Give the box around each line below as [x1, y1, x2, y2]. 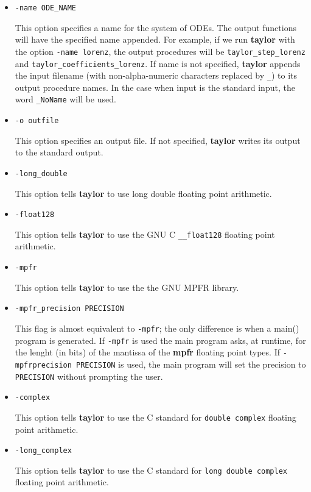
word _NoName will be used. [15, 93, 116, 105]
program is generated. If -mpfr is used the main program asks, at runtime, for [15, 333, 306, 346]
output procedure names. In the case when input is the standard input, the [15, 80, 295, 93]
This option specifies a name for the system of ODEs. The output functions [15, 21, 296, 34]
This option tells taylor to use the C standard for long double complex [15, 463, 288, 476]
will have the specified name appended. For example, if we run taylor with [15, 33, 295, 46]
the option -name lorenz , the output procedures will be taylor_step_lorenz [15, 45, 306, 57]
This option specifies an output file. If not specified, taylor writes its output [15, 134, 301, 146]
